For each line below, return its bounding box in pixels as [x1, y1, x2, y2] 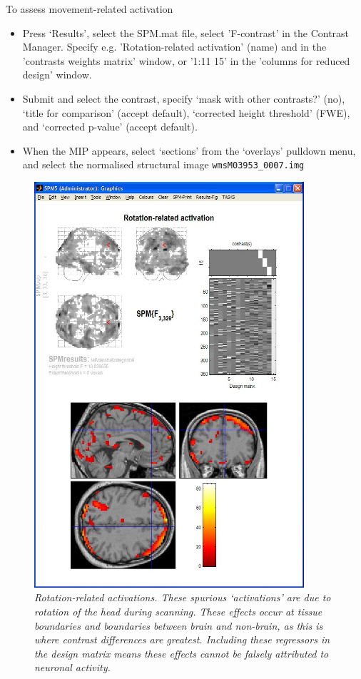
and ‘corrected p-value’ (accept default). [22, 119, 198, 134]
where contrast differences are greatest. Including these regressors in [34, 632, 330, 647]
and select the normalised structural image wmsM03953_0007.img [22, 157, 305, 172]
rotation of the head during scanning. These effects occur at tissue [34, 604, 322, 619]
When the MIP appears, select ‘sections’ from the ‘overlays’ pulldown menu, [22, 143, 356, 158]
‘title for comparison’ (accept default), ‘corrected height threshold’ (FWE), [22, 105, 350, 120]
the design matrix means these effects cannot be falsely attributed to [34, 645, 329, 660]
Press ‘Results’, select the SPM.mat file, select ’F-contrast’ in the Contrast [22, 25, 350, 40]
